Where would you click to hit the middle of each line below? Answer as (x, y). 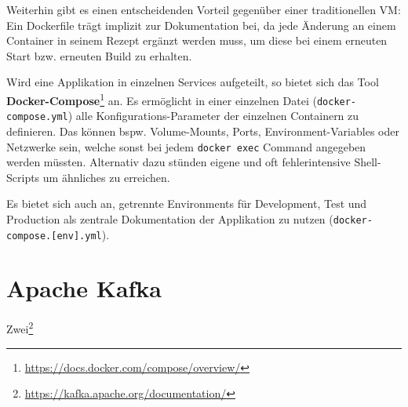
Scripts (23, 177)
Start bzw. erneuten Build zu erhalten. (99, 55)
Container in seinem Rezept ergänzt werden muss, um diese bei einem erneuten (197, 40)
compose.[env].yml (54, 236)
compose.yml (37, 117)
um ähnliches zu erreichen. (106, 177)
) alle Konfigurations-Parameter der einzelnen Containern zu (213, 116)
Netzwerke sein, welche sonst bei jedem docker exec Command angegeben (186, 146)
